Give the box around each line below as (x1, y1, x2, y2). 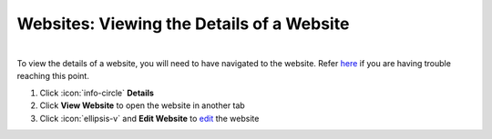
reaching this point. (16, 71, 90, 82)
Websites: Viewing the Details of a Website (16, 14, 350, 34)
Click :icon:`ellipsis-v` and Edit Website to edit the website (39, 113, 260, 124)
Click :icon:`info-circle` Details (39, 87, 155, 98)
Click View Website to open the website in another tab (39, 100, 245, 111)
